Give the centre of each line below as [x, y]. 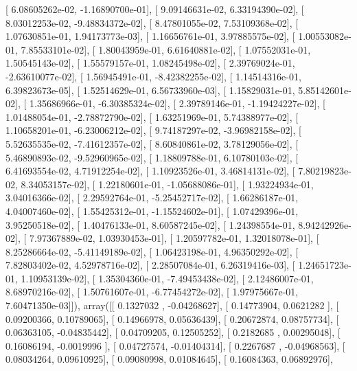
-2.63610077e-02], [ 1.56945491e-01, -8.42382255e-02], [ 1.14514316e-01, [153, 76]
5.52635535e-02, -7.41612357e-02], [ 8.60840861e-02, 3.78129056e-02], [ [152, 143]
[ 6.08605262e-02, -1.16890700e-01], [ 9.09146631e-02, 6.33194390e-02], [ [155, 9]
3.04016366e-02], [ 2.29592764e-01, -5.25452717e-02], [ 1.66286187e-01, [152, 198]
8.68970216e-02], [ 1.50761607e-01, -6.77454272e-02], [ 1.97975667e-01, [152, 292]
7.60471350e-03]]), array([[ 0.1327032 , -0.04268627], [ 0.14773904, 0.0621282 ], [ [172, 305]
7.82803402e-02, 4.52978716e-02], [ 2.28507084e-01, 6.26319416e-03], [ [150, 265]
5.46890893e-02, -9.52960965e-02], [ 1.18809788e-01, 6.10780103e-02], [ [152, 157]
